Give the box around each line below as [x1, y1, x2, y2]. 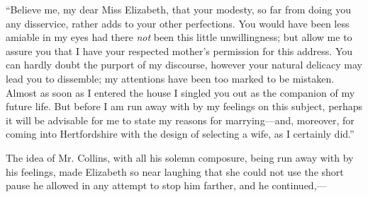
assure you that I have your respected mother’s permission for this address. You [6, 43, 353, 58]
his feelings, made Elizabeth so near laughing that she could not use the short [6, 164, 344, 179]
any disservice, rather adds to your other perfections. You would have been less [6, 16, 350, 30]
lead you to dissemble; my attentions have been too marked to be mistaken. [6, 71, 335, 85]
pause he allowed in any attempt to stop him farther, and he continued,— [6, 178, 327, 193]
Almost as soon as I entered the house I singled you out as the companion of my [6, 85, 355, 100]
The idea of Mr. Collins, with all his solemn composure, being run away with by [6, 150, 354, 165]
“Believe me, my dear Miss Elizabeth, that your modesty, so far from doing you [6, 2, 351, 16]
